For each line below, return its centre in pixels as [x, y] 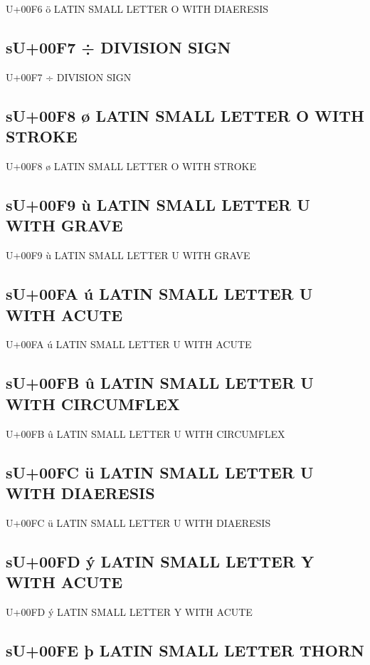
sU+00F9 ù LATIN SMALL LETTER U [158, 204]
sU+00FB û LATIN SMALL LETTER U [160, 383]
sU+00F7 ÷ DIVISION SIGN [118, 47]
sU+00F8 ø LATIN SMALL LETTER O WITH [185, 115]
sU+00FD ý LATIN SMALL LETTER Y [160, 561]
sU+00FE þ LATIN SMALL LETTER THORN [185, 650]
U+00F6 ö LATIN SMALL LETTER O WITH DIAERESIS [137, 9]
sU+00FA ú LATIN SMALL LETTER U [159, 294]
